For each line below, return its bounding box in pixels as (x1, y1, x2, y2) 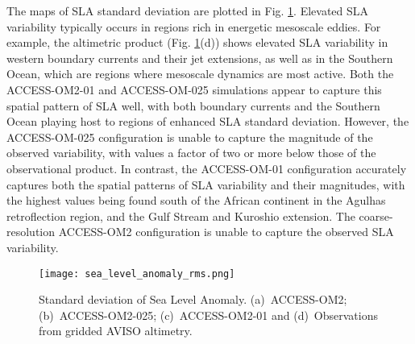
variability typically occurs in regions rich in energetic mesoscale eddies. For (6, 18, 381, 35)
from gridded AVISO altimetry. (39, 322, 193, 339)
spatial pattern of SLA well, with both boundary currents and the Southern (6, 97, 380, 114)
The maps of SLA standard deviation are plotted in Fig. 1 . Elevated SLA (6, 2, 369, 19)
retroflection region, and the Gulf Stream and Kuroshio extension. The (6, 207, 355, 224)
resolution (6, 223, 56, 240)
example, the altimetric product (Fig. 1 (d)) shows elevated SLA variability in (6, 34, 388, 51)
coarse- (359, 207, 393, 224)
